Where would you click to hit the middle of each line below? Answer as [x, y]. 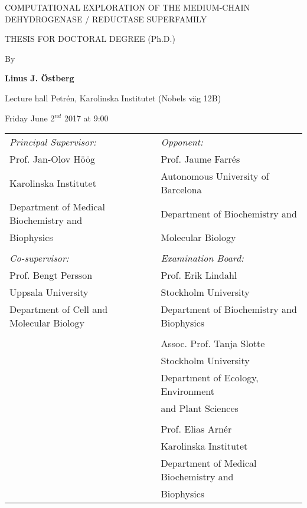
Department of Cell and [59, 309]
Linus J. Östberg [40, 78]
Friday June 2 [30, 118]
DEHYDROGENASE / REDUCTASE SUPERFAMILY [106, 19]
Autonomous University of [215, 176]
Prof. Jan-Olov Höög [52, 159]
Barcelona [181, 190]
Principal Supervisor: [53, 142]
